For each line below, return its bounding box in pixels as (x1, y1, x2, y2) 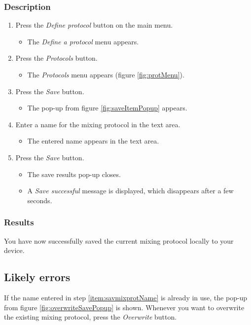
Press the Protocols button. (15, 53, 98, 63)
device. (4, 245, 25, 255)
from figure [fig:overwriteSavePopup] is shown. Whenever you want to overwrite (4, 302, 245, 312)
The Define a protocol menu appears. (27, 36, 139, 46)
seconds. (27, 195, 52, 205)
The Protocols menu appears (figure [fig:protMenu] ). (27, 70, 184, 79)
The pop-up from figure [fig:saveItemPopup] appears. (27, 103, 187, 113)
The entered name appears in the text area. (27, 136, 159, 146)
